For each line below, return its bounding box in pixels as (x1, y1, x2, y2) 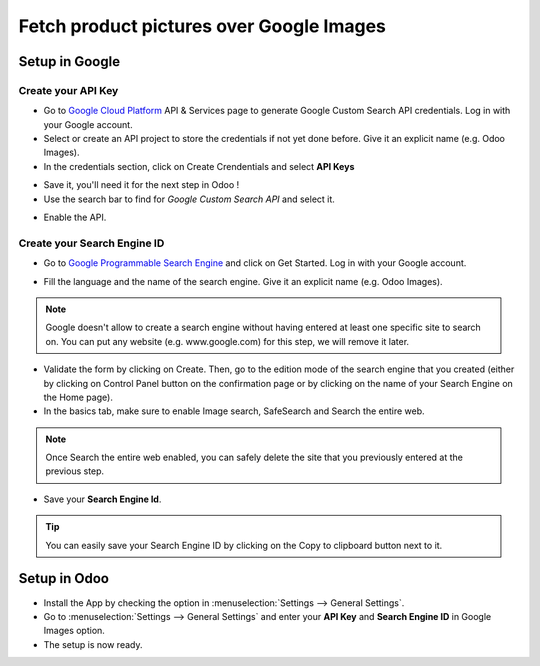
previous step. (45, 465, 105, 477)
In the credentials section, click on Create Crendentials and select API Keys (43, 160, 355, 172)
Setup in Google (18, 53, 120, 70)
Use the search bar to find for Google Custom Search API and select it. (43, 193, 335, 205)
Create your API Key (18, 83, 119, 97)
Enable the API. (43, 211, 107, 224)
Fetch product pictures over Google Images (18, 15, 387, 37)
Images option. (43, 625, 105, 637)
